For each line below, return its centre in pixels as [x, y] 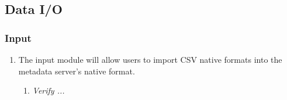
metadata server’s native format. [77, 71]
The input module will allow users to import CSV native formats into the [150, 59]
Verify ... [49, 90]
